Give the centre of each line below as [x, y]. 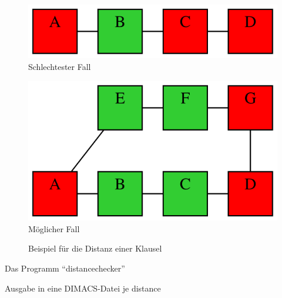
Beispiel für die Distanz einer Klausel [95, 248]
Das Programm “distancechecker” [65, 268]
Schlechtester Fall [60, 66]
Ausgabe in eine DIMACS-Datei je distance [83, 288]
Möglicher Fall [54, 228]
